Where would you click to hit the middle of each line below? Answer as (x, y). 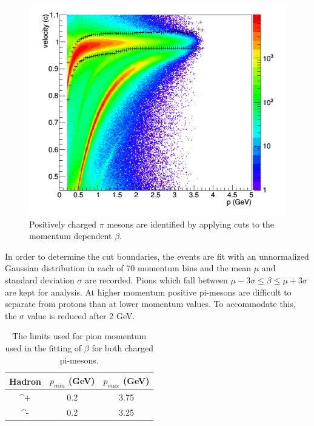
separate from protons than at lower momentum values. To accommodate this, (150, 304)
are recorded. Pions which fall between (156, 279)
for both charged (122, 347)
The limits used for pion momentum (79, 336)
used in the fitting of (43, 347)
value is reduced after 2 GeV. (81, 315)
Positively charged (63, 224)
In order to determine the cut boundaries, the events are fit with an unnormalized (157, 256)
